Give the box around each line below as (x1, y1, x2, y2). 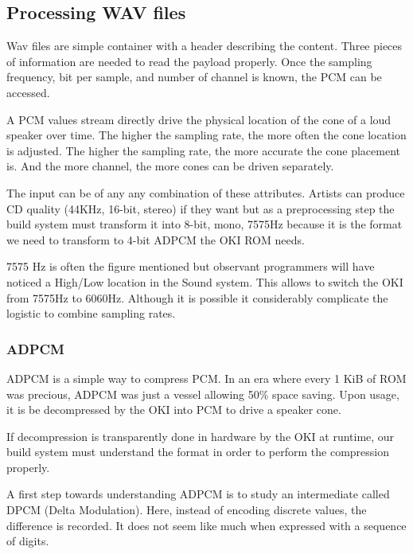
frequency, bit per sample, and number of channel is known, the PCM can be (6, 68, 382, 85)
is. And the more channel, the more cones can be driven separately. (6, 158, 334, 174)
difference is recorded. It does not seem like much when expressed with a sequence (6, 517, 407, 533)
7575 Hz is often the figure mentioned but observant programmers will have (6, 258, 375, 275)
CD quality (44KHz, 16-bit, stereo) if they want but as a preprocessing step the (6, 200, 395, 217)
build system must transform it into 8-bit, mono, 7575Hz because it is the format (6, 216, 403, 232)
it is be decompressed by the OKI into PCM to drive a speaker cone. (6, 401, 341, 418)
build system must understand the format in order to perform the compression (6, 443, 390, 460)
